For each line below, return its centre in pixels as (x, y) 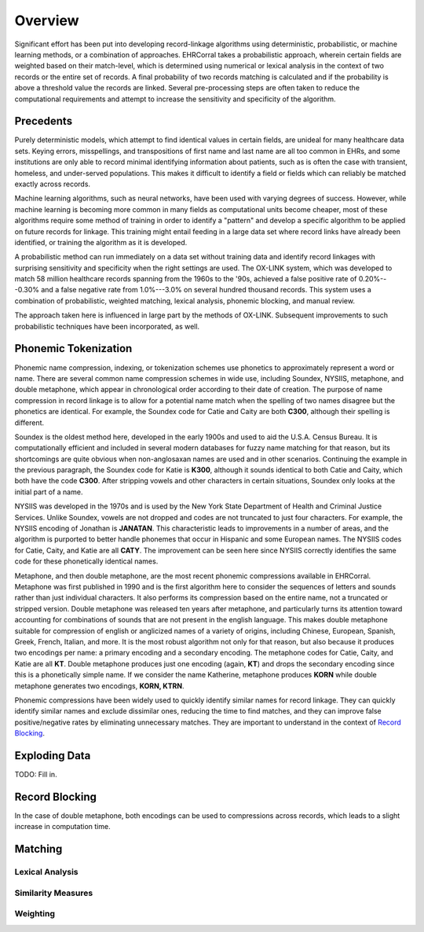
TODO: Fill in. (36, 774)
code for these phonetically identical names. (86, 561)
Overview (47, 20)
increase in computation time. (62, 827)
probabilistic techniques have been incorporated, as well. (107, 326)
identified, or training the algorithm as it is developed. (101, 242)
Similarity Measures (54, 893)
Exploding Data (53, 756)
